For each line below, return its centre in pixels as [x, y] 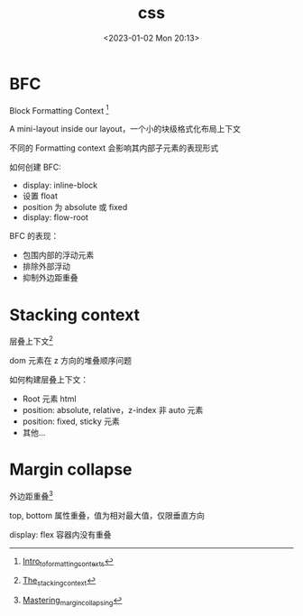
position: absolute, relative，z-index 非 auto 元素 [113, 409]
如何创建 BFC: [35, 167]
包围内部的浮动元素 [58, 255]
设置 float [40, 196]
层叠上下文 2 [32, 340]
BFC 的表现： [34, 236]
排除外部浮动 [46, 267]
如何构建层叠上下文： [49, 379]
